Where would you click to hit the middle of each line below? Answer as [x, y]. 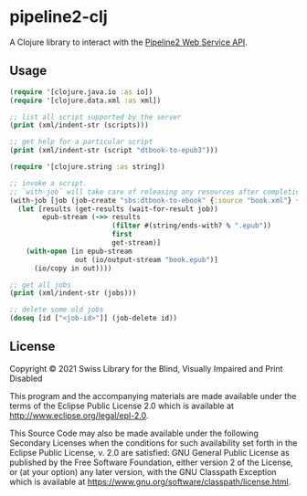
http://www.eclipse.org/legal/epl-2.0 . [79, 415]
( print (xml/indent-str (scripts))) [79, 125]
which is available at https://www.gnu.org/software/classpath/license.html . [150, 481]
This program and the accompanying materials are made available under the [153, 396]
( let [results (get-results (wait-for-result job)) [118, 209]
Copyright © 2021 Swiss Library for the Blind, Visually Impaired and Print [146, 368]
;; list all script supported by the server [95, 117]
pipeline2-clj [58, 17]
